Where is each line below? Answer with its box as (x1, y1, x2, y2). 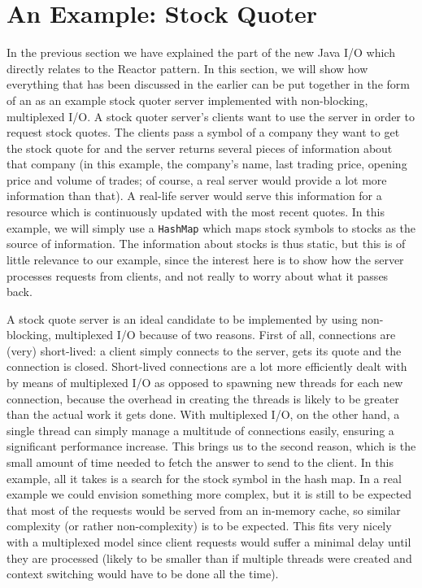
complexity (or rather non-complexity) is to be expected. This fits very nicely (7, 517, 392, 534)
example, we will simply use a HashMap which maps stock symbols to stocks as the (7, 219, 416, 236)
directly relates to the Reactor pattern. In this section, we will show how (7, 59, 368, 76)
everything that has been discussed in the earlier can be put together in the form (7, 76, 410, 93)
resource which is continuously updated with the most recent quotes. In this (7, 203, 385, 220)
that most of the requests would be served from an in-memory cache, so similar (7, 501, 401, 518)
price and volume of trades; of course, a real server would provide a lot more (7, 171, 387, 188)
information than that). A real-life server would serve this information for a (7, 187, 382, 204)
